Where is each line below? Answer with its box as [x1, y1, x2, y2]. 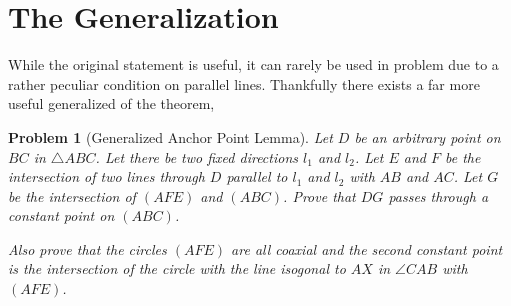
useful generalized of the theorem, [8, 93, 215, 114]
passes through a [388, 185, 489, 206]
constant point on [8, 205, 115, 226]
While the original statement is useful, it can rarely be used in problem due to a [8, 54, 499, 75]
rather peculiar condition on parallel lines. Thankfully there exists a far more [8, 73, 480, 94]
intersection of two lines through [8, 166, 205, 187]
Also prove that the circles [8, 238, 167, 259]
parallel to [226, 166, 288, 187]
